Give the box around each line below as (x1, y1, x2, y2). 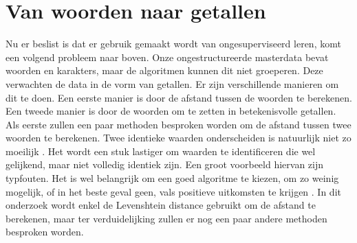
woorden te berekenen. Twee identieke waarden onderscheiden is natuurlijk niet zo (6, 130, 351, 145)
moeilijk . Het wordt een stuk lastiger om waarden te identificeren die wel (6, 143, 316, 158)
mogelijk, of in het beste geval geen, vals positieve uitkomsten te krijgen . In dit (6, 184, 341, 198)
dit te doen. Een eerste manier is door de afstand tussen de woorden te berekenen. (6, 90, 352, 104)
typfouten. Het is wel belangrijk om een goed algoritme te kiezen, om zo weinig (6, 171, 339, 185)
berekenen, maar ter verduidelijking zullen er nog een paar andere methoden (6, 211, 327, 225)
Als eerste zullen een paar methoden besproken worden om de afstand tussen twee (6, 117, 351, 131)
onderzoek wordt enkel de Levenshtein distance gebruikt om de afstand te (6, 198, 316, 212)
